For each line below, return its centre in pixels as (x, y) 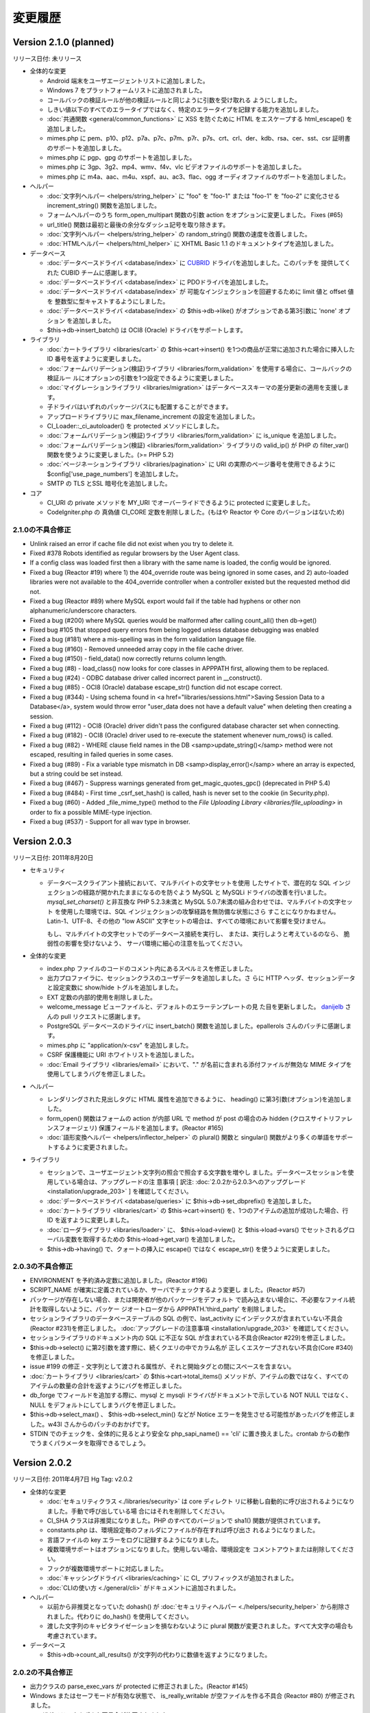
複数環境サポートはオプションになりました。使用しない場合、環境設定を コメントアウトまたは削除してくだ (198, 1549)
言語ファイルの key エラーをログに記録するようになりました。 (135, 1540)
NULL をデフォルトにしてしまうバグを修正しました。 (104, 1405)
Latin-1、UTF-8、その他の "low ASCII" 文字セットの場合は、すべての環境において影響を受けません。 (188, 921)
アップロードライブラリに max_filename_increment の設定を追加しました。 (153, 416)
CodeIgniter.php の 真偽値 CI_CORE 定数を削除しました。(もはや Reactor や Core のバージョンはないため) (196, 512)
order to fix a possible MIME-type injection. (91, 812)
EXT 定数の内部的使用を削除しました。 (102, 997)
